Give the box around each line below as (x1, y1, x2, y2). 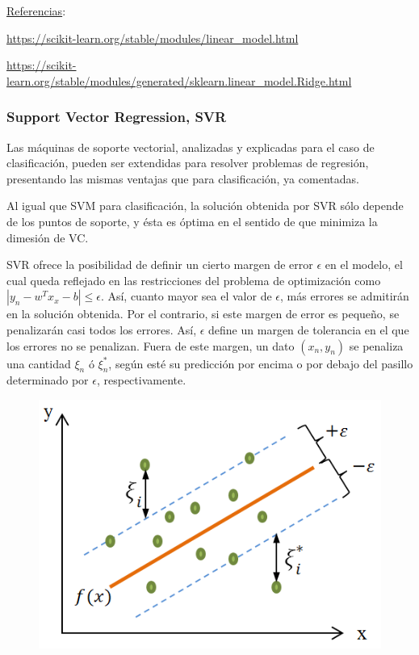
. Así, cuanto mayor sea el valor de (100, 288, 272, 304)
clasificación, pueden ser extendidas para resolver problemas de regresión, (6, 154, 369, 171)
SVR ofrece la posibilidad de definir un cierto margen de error (6, 256, 313, 273)
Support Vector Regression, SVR (6, 107, 227, 127)
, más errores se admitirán (280, 288, 409, 304)
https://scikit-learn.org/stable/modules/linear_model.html (6, 29, 299, 46)
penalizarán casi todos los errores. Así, (6, 321, 197, 338)
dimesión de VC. (6, 229, 89, 246)
